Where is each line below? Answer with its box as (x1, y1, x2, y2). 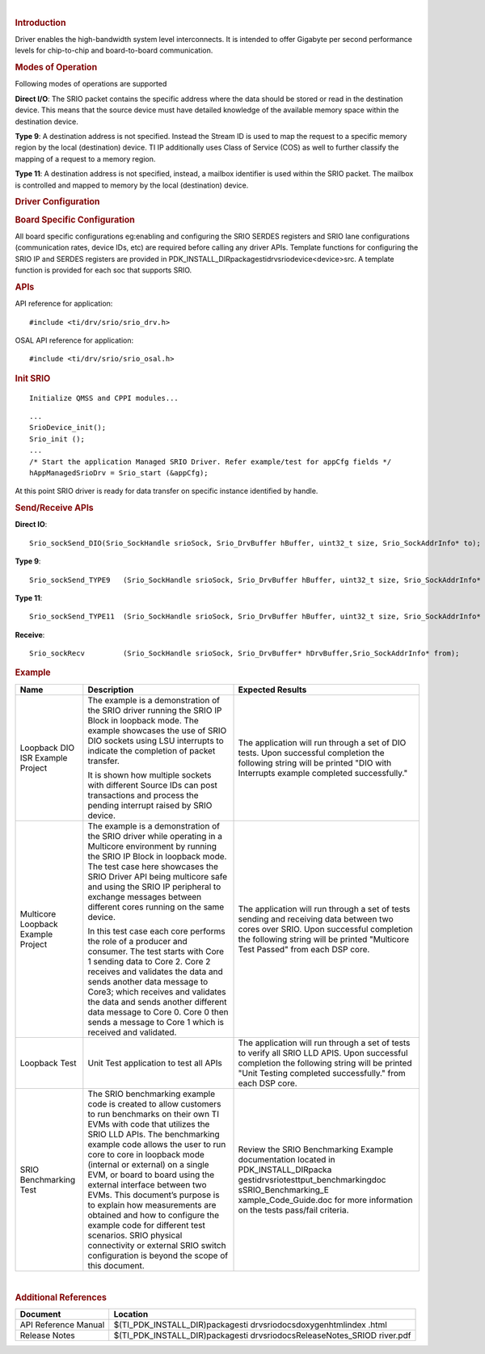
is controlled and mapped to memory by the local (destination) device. (15, 180, 249, 190)
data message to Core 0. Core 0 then (87, 1006, 229, 1018)
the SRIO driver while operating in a (87, 830, 222, 842)
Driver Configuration (15, 196, 100, 208)
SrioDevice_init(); (29, 423, 107, 432)
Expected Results (238, 684, 307, 695)
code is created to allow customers (87, 1098, 221, 1109)
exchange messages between (87, 891, 202, 902)
